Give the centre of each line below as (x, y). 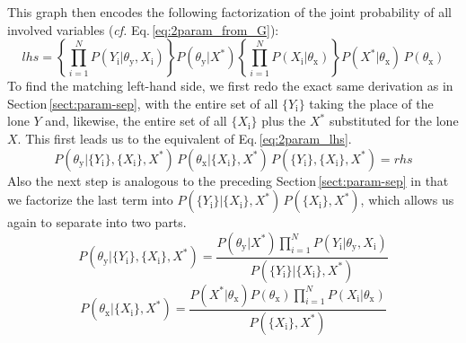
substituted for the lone (394, 121)
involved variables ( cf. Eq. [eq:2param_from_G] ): (143, 29)
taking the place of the (371, 103)
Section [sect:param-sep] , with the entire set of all (143, 103)
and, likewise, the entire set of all (136, 121)
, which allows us (407, 200)
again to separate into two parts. (97, 222)
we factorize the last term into (90, 200)
